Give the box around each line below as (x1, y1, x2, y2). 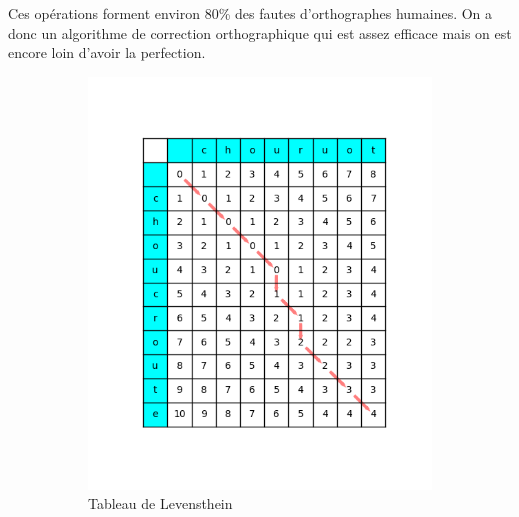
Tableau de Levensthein (88, 493, 233, 514)
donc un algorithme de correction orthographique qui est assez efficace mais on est (8, 22, 512, 43)
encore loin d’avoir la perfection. (8, 42, 206, 63)
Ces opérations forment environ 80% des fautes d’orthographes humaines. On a (8, 3, 493, 23)
